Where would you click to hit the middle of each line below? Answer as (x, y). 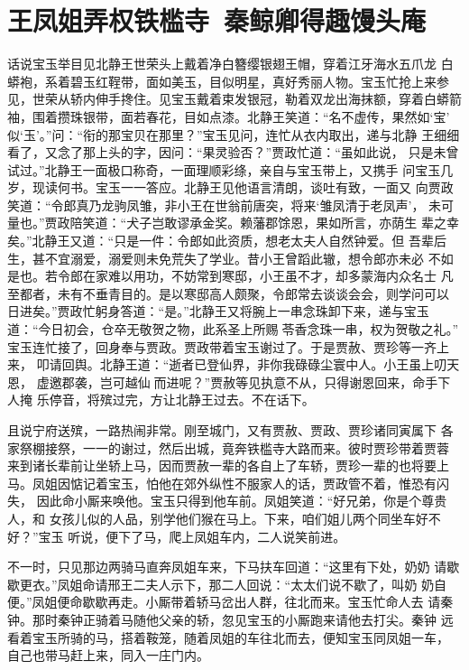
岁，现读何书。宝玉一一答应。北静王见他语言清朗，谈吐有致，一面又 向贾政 (230, 187)
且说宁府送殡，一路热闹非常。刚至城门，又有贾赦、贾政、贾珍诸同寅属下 (222, 430)
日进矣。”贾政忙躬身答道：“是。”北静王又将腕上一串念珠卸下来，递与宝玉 (218, 311)
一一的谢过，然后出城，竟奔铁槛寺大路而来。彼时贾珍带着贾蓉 (266, 447)
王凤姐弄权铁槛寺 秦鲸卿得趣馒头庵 (217, 20)
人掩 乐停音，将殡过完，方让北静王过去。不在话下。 (161, 400)
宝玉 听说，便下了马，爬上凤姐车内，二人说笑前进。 (192, 536)
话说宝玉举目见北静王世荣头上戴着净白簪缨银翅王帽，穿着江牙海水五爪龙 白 (230, 64)
